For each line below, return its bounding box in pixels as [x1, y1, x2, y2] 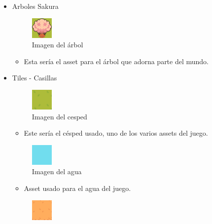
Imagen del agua [32, 166, 82, 177]
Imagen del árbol [32, 39, 83, 50]
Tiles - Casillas [12, 73, 57, 83]
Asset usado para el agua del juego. [24, 183, 131, 193]
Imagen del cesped [32, 111, 87, 121]
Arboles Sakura [12, 1, 59, 11]
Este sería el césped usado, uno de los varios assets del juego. [24, 128, 208, 138]
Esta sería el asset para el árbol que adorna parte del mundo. [24, 56, 209, 66]
